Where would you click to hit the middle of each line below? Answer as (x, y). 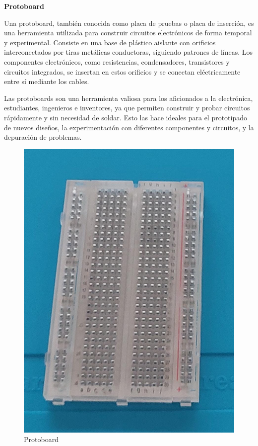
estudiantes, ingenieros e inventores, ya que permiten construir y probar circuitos (127, 108)
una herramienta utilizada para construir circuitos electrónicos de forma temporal (128, 33)
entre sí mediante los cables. (47, 81)
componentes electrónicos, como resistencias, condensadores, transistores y (117, 61)
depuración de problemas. (43, 137)
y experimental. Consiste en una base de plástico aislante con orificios (110, 42)
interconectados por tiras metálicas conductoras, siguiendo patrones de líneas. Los (129, 52)
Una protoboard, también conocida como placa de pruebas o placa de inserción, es (129, 23)
